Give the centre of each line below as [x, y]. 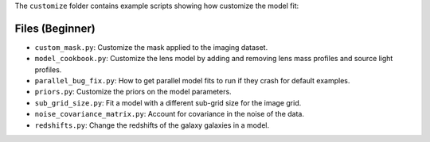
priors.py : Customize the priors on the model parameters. [133, 92]
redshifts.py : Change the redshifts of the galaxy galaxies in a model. [152, 125]
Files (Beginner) [55, 28]
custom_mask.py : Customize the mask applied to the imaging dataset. [151, 47]
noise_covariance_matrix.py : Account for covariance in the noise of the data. [169, 114]
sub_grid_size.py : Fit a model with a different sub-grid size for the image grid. [168, 102]
